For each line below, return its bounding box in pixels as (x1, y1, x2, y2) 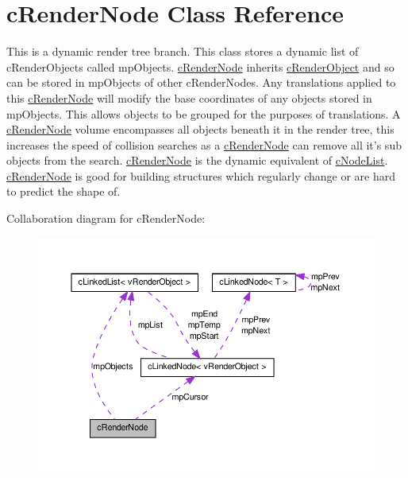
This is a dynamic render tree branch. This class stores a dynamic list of (6, 43, 359, 60)
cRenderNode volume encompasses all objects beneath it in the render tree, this (6, 121, 395, 138)
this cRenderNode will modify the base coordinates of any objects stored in (6, 89, 372, 106)
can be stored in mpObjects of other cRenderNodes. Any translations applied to (6, 74, 396, 91)
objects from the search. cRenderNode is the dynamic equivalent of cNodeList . (6, 152, 388, 169)
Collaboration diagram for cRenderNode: (6, 210, 206, 227)
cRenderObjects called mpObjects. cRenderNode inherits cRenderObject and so (6, 58, 395, 75)
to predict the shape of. (6, 183, 121, 200)
